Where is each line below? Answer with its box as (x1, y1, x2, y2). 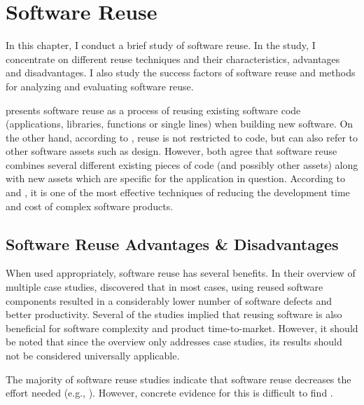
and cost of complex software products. (6, 198, 174, 213)
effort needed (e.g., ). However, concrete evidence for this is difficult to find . (6, 385, 333, 400)
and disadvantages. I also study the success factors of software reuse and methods (6, 65, 356, 80)
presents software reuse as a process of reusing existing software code (6, 102, 301, 117)
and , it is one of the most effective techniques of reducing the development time (6, 185, 350, 200)
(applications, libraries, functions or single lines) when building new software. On (6, 116, 353, 131)
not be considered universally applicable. (6, 348, 180, 363)
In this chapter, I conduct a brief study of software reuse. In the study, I (6, 38, 316, 53)
